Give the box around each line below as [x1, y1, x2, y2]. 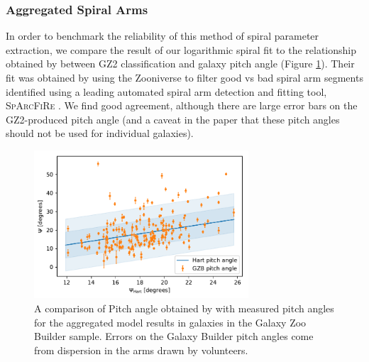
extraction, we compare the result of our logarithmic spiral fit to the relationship [6, 42, 357, 57]
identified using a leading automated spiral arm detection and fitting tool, [6, 84, 327, 99]
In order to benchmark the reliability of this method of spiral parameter [6, 28, 319, 43]
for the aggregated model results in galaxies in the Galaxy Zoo [34, 314, 307, 329]
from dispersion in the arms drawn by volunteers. [34, 342, 248, 357]
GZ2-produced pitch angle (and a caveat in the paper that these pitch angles [6, 111, 340, 126]
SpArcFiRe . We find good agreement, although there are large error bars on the [6, 98, 358, 113]
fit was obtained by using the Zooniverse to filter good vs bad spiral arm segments [6, 70, 363, 84]
